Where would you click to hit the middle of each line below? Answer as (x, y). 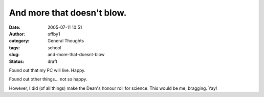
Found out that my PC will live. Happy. (47, 70)
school (54, 48)
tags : (14, 48)
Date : (15, 27)
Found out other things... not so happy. (48, 79)
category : (19, 41)
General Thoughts (66, 41)
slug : (14, 55)
